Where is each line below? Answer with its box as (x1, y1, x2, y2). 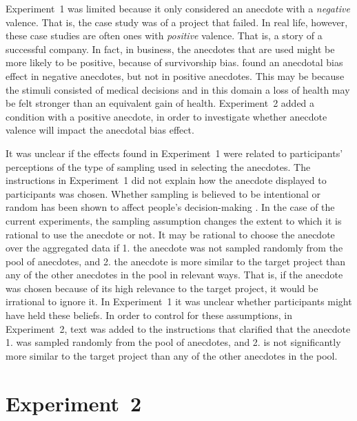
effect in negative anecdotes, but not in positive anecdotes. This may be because (6, 68, 345, 83)
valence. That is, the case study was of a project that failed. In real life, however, (6, 14, 348, 29)
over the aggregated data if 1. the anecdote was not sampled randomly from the (6, 240, 343, 255)
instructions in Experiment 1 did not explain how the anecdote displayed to (6, 173, 327, 187)
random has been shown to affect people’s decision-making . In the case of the (6, 200, 335, 214)
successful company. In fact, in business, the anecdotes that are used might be (6, 41, 335, 56)
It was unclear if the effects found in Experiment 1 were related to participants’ (6, 145, 343, 160)
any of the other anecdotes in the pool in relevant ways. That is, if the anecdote (6, 267, 343, 282)
